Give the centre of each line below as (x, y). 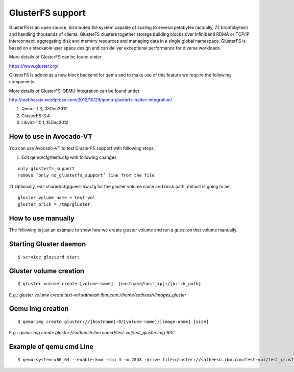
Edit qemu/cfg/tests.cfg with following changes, (70, 157)
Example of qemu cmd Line (51, 347)
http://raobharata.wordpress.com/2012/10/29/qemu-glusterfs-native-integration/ (91, 100)
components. (23, 82)
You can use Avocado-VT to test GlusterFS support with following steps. (82, 148)
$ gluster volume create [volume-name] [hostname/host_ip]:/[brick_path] (110, 284)
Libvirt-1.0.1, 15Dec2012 (45, 123)
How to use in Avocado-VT (51, 136)
